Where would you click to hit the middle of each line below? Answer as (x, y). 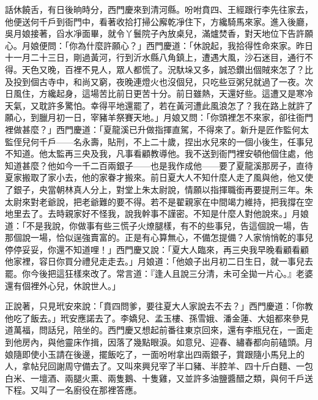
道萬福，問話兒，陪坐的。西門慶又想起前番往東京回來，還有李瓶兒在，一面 (155, 330)
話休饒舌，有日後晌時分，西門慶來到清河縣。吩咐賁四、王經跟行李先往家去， (159, 9)
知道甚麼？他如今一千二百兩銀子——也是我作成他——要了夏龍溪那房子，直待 (159, 165)
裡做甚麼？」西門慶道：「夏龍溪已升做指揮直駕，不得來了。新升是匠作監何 (153, 129)
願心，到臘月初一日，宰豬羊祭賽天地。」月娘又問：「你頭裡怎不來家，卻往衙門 (159, 117)
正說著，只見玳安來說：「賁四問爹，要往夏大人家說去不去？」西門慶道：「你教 (159, 306)
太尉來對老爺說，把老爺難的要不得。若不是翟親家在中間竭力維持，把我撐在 (155, 201)
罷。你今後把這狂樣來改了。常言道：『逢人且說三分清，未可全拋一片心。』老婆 (159, 274)
